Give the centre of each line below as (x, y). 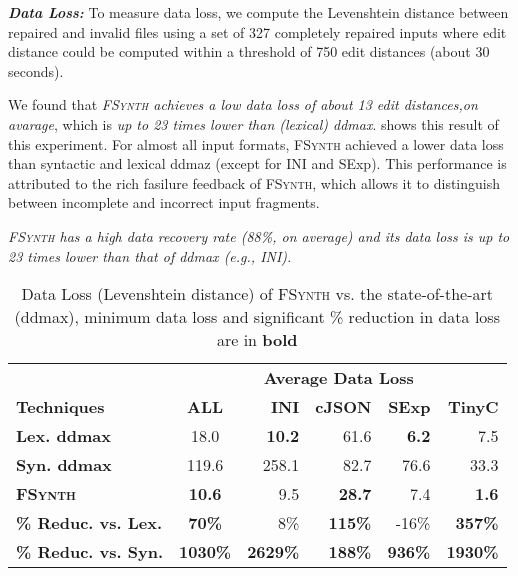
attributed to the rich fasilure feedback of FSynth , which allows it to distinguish (254, 182)
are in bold (257, 340)
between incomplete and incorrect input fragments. (164, 202)
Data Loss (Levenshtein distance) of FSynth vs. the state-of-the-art (257, 294)
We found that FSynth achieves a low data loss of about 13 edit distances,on (243, 104)
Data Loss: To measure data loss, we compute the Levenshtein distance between (258, 12)
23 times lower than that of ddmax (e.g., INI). (150, 255)
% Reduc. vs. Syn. (90, 552)
